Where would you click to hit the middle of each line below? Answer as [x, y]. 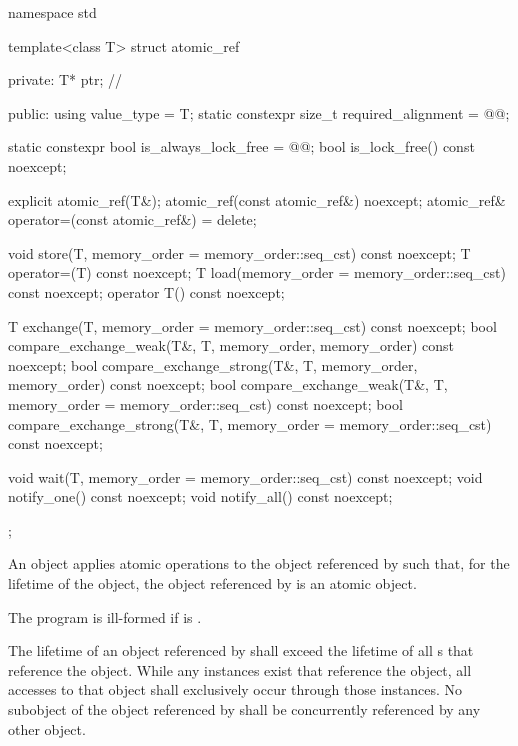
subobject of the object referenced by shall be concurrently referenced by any [244, 709]
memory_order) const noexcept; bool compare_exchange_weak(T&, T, [228, 384]
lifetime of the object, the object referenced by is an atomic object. [212, 583]
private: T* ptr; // [65, 79]
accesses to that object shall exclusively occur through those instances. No [235, 689]
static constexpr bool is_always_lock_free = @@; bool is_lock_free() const [241, 146]
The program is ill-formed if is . [105, 616]
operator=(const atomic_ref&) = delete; [132, 219]
